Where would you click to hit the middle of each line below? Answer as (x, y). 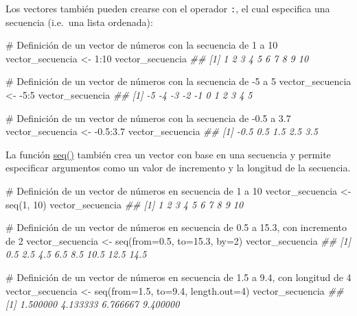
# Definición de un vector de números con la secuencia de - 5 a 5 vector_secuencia (178, 81)
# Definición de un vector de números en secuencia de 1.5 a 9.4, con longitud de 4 (178, 277)
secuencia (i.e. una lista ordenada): (79, 22)
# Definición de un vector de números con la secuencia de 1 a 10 (142, 45)
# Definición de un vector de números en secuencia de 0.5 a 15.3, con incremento (176, 227)
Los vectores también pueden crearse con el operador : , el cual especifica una (168, 8)
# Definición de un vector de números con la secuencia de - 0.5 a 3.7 (148, 118)
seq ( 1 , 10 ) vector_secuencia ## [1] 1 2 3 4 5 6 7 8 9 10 (125, 204)
